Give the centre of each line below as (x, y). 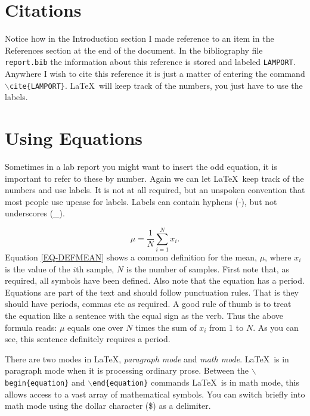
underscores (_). (35, 213)
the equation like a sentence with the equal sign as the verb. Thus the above (144, 315)
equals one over (95, 327)
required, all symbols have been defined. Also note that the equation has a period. (155, 280)
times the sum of (166, 327)
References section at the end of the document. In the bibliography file (134, 50)
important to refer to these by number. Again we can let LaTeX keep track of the (154, 178)
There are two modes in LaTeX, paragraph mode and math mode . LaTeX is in (147, 358)
